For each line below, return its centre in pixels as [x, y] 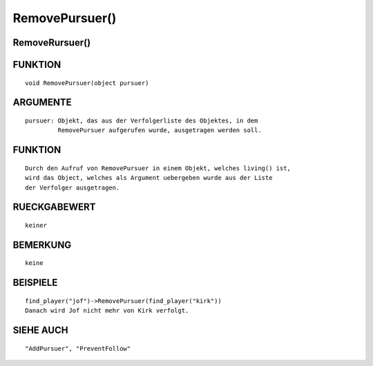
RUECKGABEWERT [54, 207]
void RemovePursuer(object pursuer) [87, 83]
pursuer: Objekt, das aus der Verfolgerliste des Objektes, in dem [142, 120]
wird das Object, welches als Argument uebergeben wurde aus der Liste [149, 178]
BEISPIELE [35, 283]
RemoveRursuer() [52, 43]
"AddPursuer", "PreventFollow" [78, 348]
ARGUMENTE [42, 103]
